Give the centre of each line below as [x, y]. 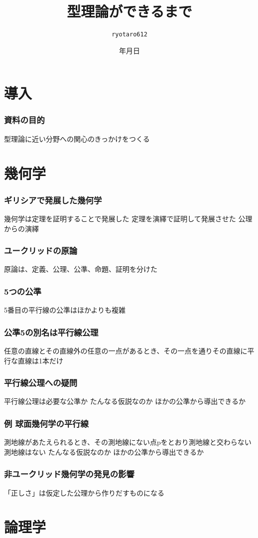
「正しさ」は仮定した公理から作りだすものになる [84, 492]
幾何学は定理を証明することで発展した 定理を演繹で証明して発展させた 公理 [128, 218]
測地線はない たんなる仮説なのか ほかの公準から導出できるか [104, 451]
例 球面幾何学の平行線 [46, 423]
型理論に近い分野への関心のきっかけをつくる [77, 138]
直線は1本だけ [40, 360]
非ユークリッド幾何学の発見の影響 [69, 474]
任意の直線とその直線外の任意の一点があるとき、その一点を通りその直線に [126, 351]
